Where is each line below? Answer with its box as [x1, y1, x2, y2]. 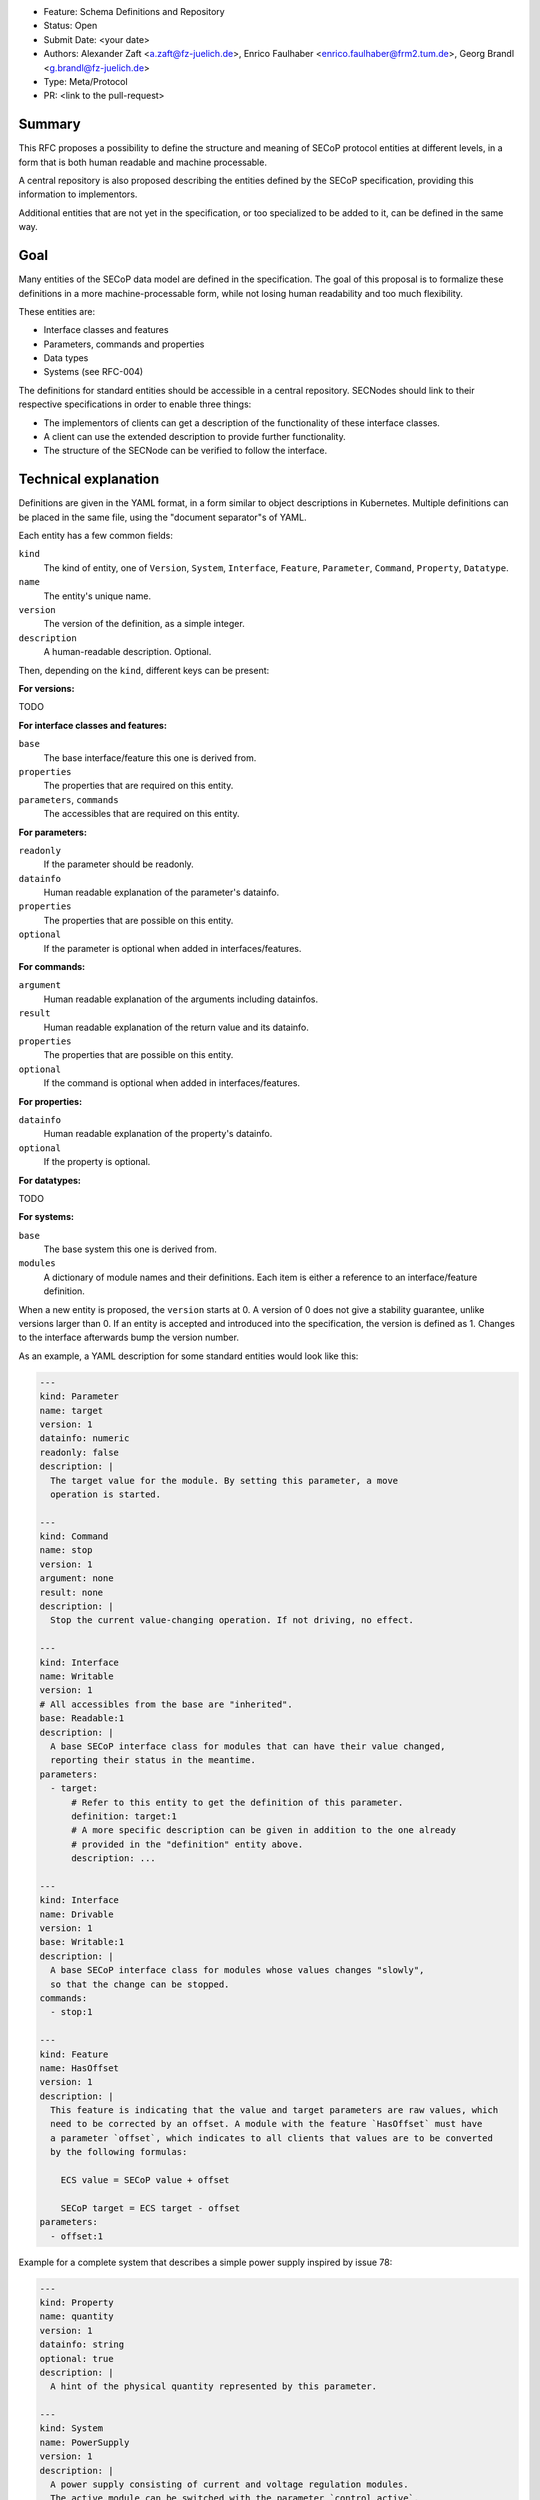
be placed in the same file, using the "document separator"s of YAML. [18, 511, 307, 523]
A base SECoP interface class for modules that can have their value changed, [50, 1740, 446, 1752]
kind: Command [39, 1531, 109, 1542]
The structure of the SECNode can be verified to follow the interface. [43, 445, 328, 457]
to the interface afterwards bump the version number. [18, 1331, 240, 1344]
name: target [39, 1405, 104, 1416]
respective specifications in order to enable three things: [18, 398, 252, 410]
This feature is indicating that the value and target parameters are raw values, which [50, 2105, 499, 2116]
